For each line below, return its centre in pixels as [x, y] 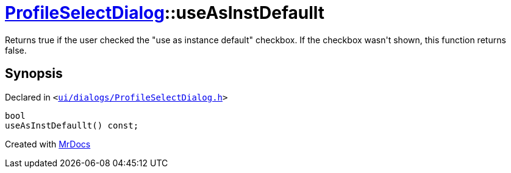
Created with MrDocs [48, 144]
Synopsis [34, 74]
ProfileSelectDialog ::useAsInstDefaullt [165, 13]
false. [16, 50]
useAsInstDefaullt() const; [72, 125]
